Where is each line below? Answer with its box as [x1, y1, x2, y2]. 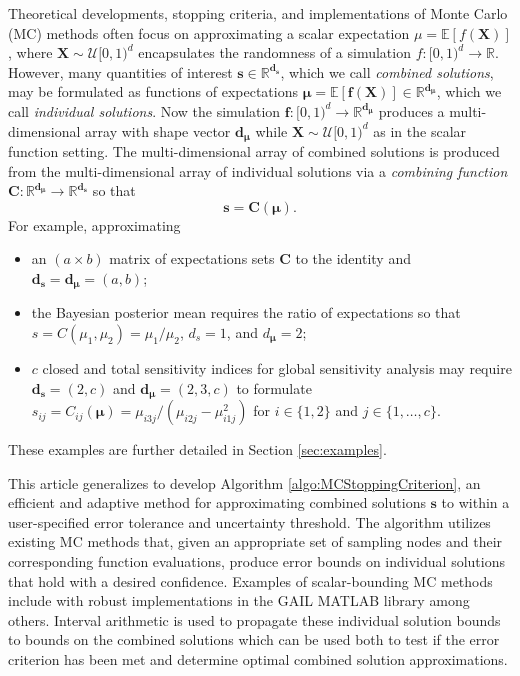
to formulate [236, 377, 312, 398]
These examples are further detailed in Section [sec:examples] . [8, 439, 387, 460]
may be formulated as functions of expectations [8, 81, 298, 102]
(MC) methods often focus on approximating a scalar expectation [8, 22, 410, 43]
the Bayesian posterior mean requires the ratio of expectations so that [31, 302, 461, 323]
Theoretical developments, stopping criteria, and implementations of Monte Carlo [8, 3, 508, 23]
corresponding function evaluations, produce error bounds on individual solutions [8, 551, 505, 572]
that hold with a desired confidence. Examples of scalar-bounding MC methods [8, 570, 493, 591]
